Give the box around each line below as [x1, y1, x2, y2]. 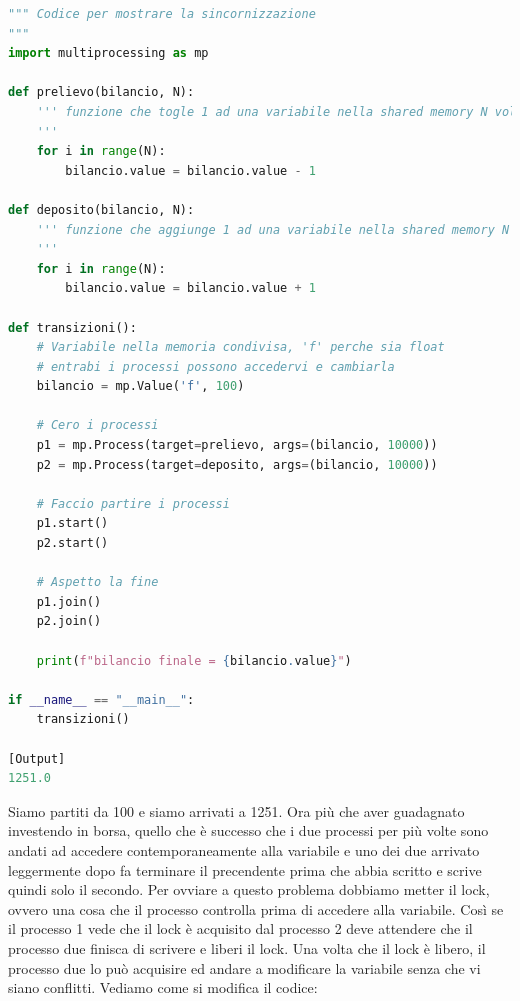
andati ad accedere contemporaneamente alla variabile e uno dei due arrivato [8, 839, 480, 860]
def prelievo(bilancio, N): [8, 85, 195, 100]
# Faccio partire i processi [36, 496, 230, 511]
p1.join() [36, 594, 102, 609]
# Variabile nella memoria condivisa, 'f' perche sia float [36, 340, 445, 355]
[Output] [8, 751, 66, 766]
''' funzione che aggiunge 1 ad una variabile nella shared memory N [36, 222, 510, 237]
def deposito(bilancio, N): [8, 202, 195, 217]
